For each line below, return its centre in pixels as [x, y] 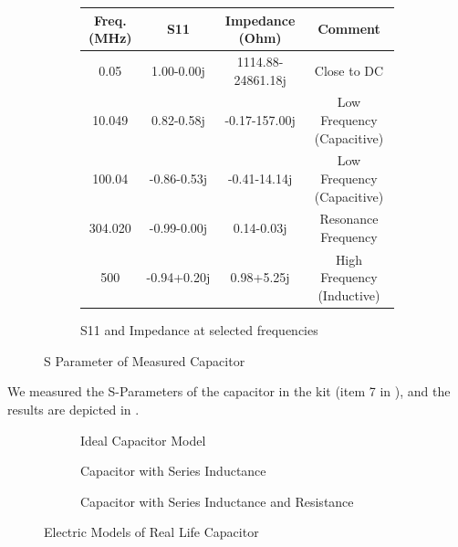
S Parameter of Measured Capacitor [145, 360]
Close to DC [349, 70]
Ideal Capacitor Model [143, 440]
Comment [349, 29]
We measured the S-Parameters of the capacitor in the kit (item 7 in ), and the [229, 391]
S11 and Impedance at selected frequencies [199, 330]
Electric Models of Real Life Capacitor [151, 532]
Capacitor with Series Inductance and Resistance [217, 501]
